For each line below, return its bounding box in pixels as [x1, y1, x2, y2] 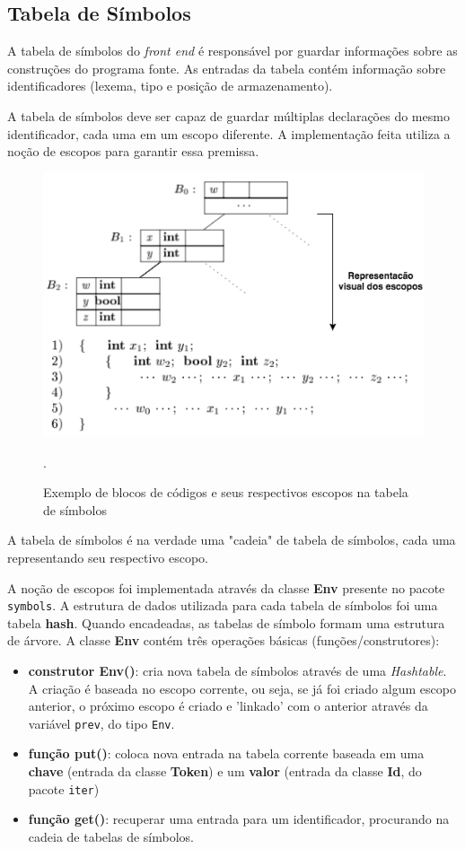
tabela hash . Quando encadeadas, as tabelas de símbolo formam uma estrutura [7, 613, 445, 632]
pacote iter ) [28, 779, 100, 798]
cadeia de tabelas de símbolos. [28, 827, 194, 845]
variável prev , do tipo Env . [28, 713, 175, 732]
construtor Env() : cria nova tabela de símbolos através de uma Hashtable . [28, 661, 447, 680]
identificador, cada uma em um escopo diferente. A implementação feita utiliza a [7, 124, 451, 143]
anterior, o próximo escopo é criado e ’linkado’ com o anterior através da [28, 696, 428, 715]
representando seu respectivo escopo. [7, 547, 209, 566]
